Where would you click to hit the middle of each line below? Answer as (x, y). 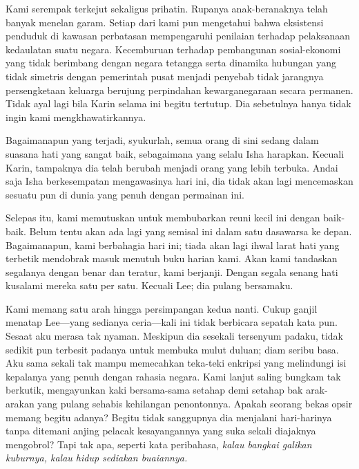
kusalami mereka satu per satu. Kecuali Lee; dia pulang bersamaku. (149, 285)
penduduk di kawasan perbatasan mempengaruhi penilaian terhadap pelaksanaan (178, 36)
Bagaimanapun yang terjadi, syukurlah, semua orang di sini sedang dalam (162, 140)
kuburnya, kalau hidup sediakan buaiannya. (97, 458)
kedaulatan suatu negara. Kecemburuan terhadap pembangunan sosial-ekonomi (173, 49)
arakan (20, 404)
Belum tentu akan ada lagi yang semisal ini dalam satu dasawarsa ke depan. (191, 231)
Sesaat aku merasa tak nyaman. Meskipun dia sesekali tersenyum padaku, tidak (174, 336)
